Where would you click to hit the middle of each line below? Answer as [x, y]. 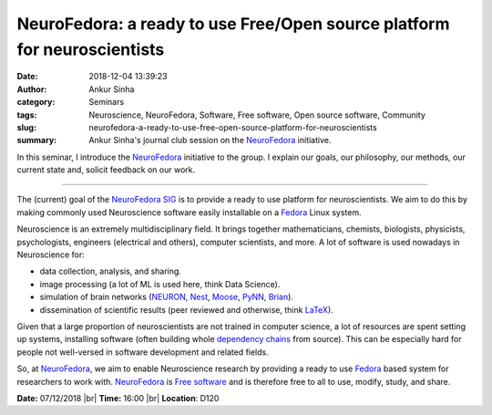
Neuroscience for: [51, 254]
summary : [37, 140]
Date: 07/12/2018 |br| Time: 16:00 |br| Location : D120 [118, 398]
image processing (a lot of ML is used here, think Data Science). [160, 284]
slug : [26, 127]
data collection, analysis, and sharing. [111, 271]
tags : [27, 115]
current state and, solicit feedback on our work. [106, 170]
